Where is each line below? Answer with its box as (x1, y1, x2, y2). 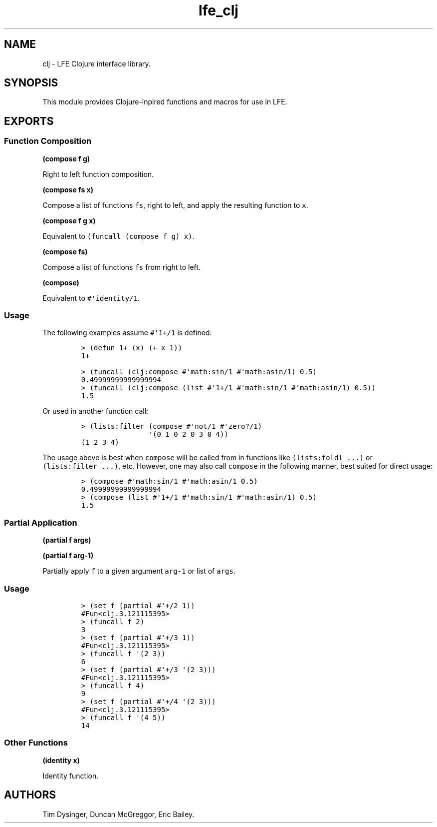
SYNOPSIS (4, 76, 58, 89)
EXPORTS (4, 114, 54, 127)
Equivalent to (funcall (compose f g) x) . (42, 231, 195, 240)
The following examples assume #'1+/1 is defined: (42, 328, 212, 337)
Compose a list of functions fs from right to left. (42, 262, 201, 271)
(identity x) (42, 756, 80, 765)
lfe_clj (199, 2, 238, 19)
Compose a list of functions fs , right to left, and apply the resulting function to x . (42, 200, 308, 209)
